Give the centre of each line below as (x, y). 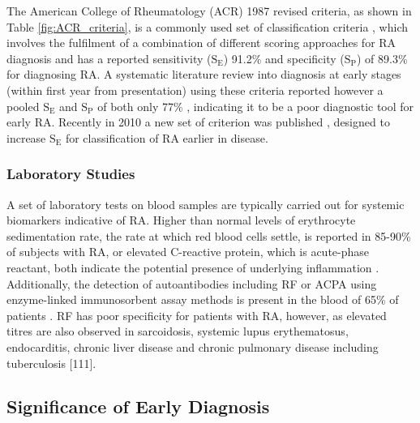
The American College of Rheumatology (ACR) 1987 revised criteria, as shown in (209, 11)
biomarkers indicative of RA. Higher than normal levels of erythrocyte (181, 220)
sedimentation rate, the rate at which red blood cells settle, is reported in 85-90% (209, 235)
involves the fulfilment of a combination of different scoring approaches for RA (201, 43)
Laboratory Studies (71, 174)
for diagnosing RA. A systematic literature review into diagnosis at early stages (204, 74)
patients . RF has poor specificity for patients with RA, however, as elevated (197, 315)
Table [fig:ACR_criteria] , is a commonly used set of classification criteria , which (207, 26)
